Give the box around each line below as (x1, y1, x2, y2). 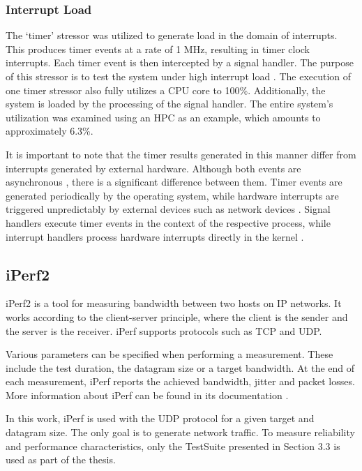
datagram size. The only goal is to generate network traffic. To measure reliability (6, 425, 355, 440)
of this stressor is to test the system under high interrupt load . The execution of (6, 69, 352, 83)
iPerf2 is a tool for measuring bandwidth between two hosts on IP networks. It (6, 296, 342, 311)
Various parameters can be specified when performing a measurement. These (6, 347, 333, 361)
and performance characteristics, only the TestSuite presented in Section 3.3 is (6, 438, 340, 453)
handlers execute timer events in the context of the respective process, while (6, 215, 331, 230)
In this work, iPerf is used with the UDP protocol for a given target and (6, 411, 315, 426)
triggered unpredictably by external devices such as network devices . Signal (6, 202, 331, 216)
